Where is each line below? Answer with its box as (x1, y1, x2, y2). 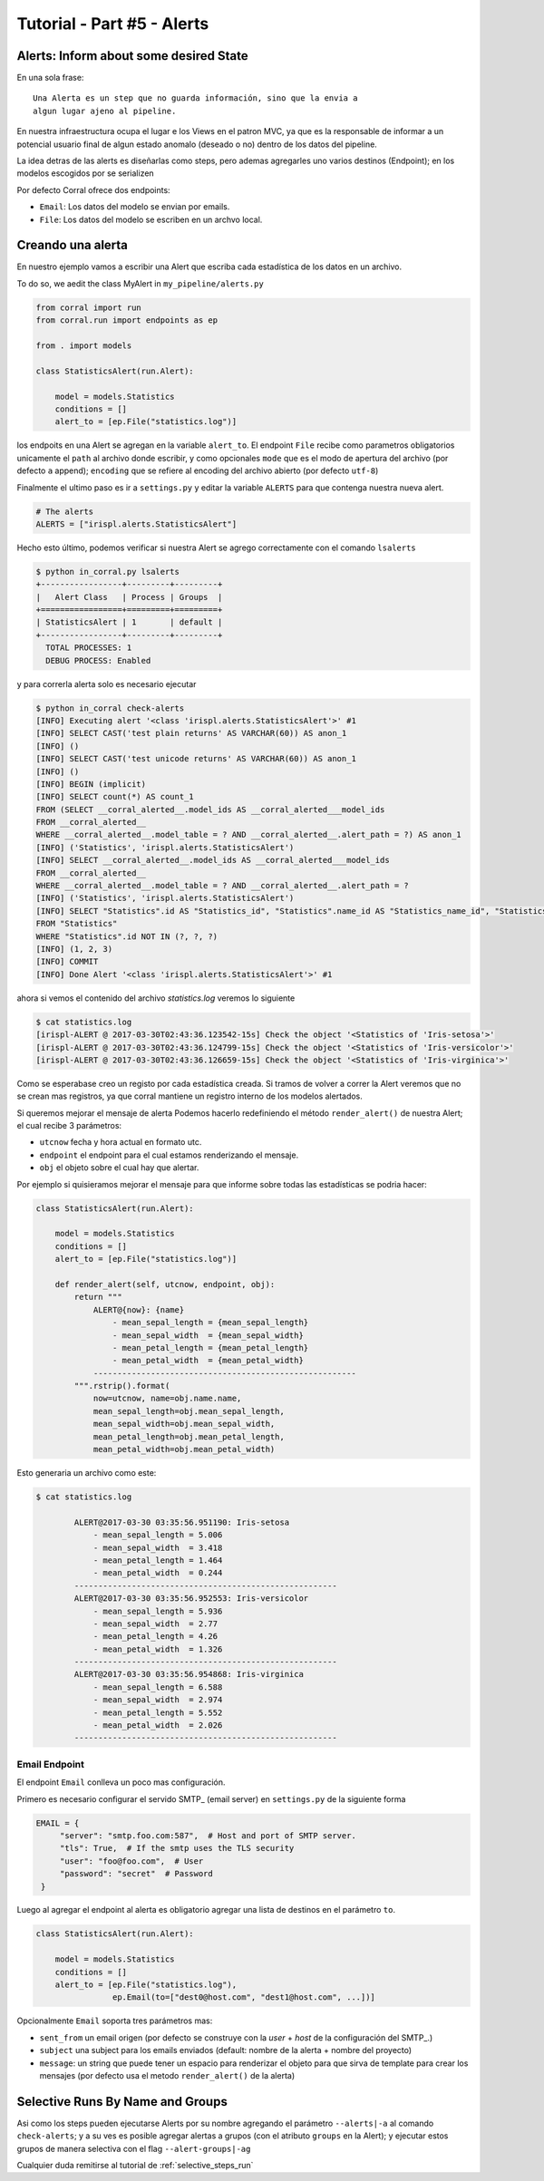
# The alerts (35, 506, 94, 517)
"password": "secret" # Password (59, 1868, 213, 1879)
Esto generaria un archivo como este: (16, 1468, 157, 1478)
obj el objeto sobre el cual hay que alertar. (39, 1162, 199, 1173)
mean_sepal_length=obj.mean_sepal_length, (92, 1406, 285, 1416)
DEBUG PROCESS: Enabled (45, 655, 151, 665)
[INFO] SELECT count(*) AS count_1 (35, 791, 194, 802)
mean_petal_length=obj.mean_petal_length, (92, 1431, 285, 1441)
